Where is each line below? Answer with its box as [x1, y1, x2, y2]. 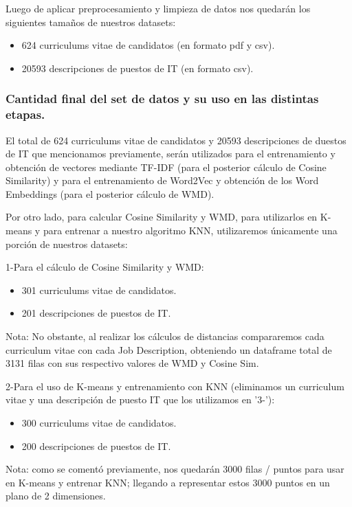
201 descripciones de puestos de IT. [21, 306, 171, 320]
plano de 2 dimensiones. [5, 488, 106, 503]
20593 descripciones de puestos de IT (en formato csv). [21, 60, 254, 75]
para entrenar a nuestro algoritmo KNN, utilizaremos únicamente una [43, 223, 338, 238]
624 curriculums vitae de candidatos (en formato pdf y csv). [21, 38, 275, 52]
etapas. [5, 106, 45, 123]
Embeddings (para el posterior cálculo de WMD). [5, 186, 214, 201]
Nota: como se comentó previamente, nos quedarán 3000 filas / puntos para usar [5, 462, 344, 476]
